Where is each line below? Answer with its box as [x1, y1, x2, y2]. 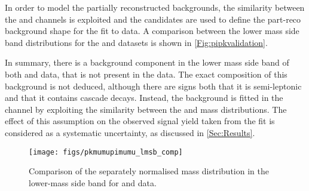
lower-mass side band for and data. [29, 176, 157, 189]
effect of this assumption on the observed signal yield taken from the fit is [5, 115, 275, 127]
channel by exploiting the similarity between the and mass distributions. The [5, 103, 287, 115]
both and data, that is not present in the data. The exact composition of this [5, 67, 287, 80]
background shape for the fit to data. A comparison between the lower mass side [5, 24, 299, 37]
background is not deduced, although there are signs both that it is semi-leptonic [5, 79, 302, 92]
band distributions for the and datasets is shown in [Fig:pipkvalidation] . [5, 36, 268, 48]
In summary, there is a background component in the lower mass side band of [5, 56, 289, 69]
